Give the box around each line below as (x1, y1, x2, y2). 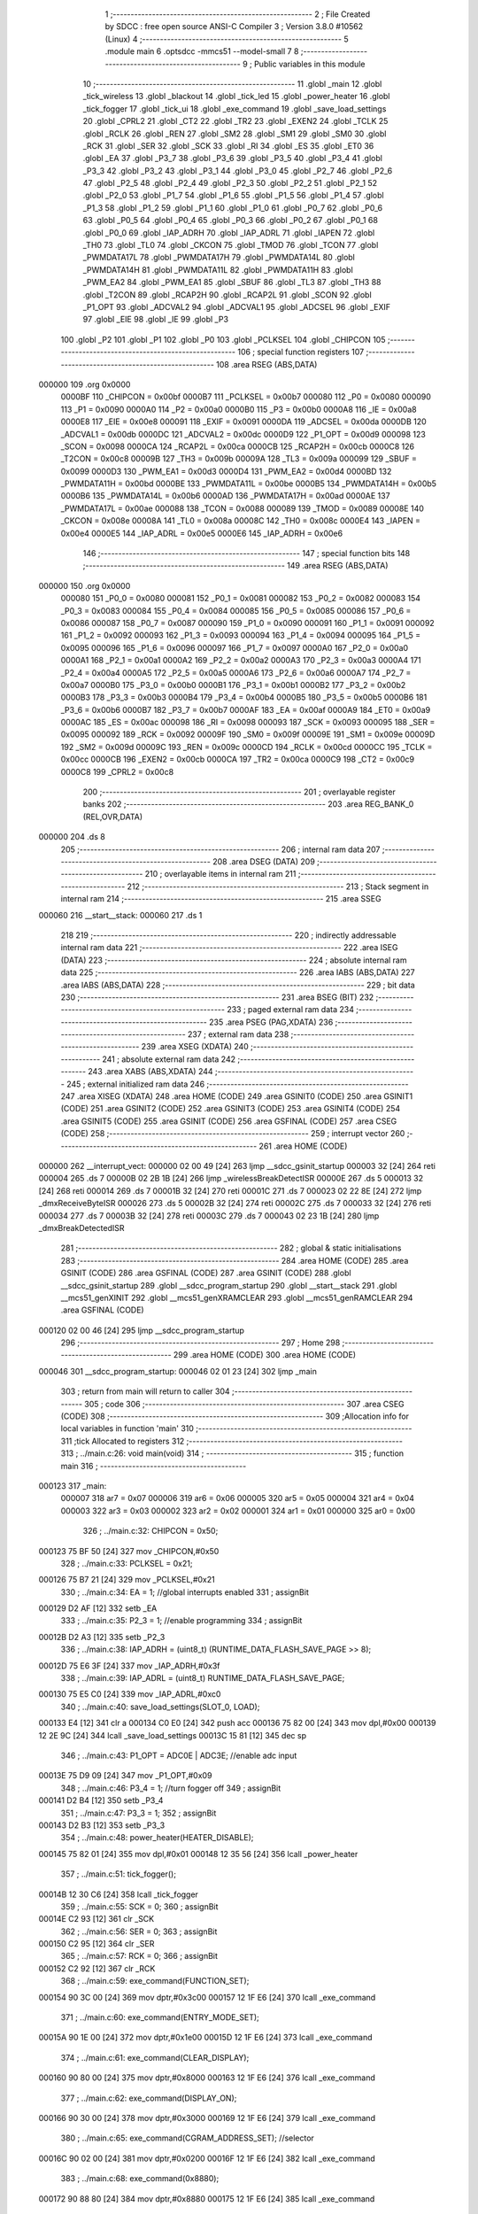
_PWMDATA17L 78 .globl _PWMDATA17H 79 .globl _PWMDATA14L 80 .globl (82, 252, 356, 263)
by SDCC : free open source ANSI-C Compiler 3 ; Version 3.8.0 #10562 (104, 21, 364, 32)
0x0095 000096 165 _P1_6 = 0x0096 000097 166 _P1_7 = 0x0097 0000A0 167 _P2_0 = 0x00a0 (60, 642, 409, 653)
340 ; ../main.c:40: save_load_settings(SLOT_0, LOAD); (60, 1701, 260, 1712)
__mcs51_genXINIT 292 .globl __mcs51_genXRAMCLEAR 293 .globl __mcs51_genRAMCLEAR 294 (60, 1292, 413, 1303)
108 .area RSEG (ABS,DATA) (215, 359, 318, 369)
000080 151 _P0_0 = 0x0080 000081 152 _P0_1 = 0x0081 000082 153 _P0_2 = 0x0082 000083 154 (60, 593, 420, 604)
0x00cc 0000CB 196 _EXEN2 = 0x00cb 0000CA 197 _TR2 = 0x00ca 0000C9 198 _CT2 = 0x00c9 (60, 754, 415, 765)
